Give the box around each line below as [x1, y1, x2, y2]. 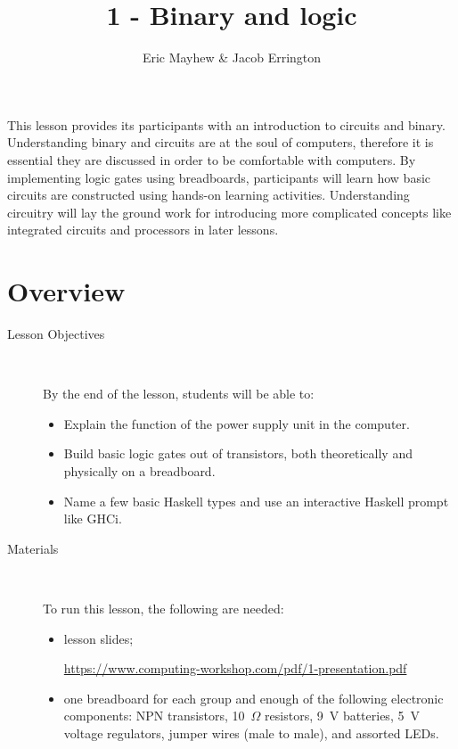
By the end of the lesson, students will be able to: [43, 384, 315, 403]
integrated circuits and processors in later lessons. [7, 220, 279, 239]
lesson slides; [63, 629, 134, 647]
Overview [7, 273, 126, 309]
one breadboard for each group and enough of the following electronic [63, 688, 444, 707]
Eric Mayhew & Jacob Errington [142, 48, 322, 67]
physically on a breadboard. [63, 461, 216, 480]
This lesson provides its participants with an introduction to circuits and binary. [7, 115, 446, 134]
